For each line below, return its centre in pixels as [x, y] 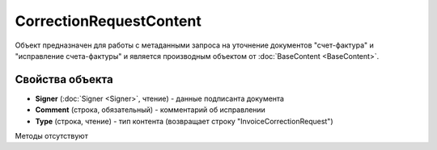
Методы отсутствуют [51, 136]
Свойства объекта [64, 79]
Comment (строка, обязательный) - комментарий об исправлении [151, 110]
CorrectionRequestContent [108, 21]
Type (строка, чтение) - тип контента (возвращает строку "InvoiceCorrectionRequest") [184, 121]
